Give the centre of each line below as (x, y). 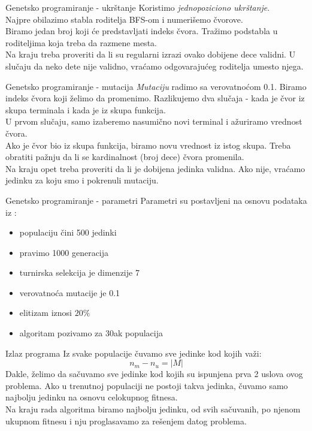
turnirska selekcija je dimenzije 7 (79, 272)
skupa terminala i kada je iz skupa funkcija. (86, 109)
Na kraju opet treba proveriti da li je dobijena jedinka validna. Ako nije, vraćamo (155, 168)
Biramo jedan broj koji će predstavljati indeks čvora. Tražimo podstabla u (142, 31)
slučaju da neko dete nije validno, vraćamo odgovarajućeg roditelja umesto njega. (155, 66)
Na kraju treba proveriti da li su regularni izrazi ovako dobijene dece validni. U (151, 54)
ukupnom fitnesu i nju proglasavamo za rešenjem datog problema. (126, 421)
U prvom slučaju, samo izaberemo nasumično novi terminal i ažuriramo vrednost (154, 121)
